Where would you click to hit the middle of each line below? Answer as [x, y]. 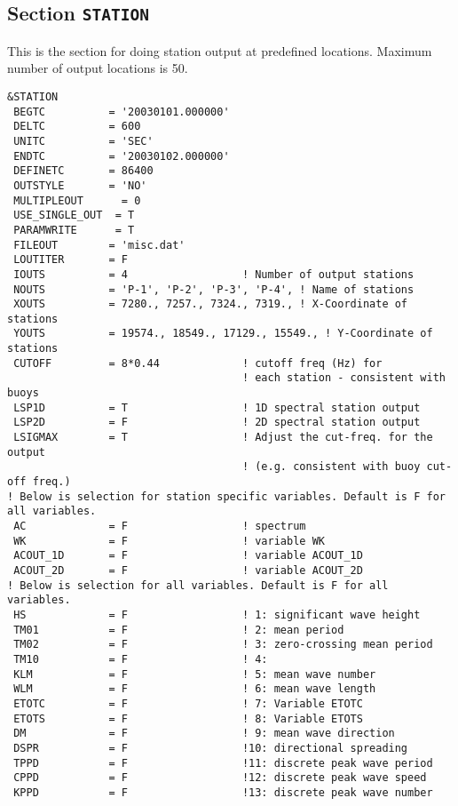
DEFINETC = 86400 [83, 171]
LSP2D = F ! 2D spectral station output [217, 423]
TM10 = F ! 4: [141, 659]
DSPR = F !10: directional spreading [211, 748]
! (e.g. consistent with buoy [331, 467]
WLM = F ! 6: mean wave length [195, 689]
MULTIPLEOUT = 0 [77, 200]
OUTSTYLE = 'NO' [80, 185]
